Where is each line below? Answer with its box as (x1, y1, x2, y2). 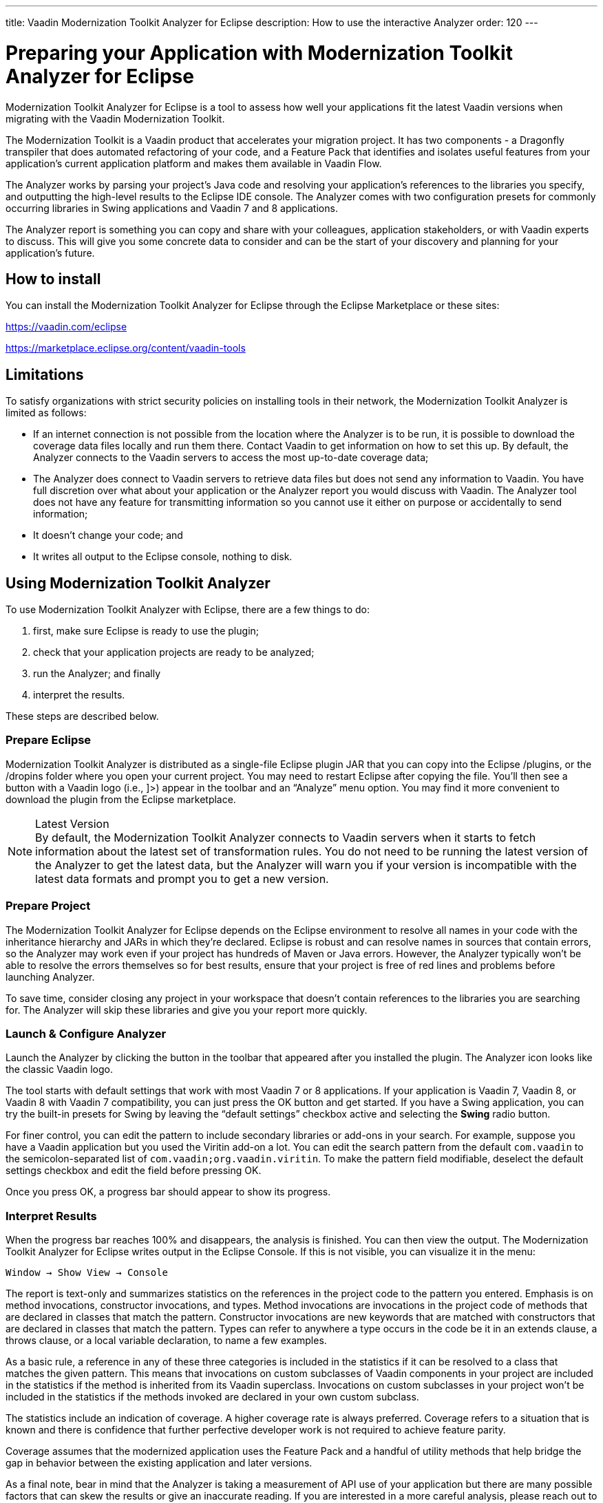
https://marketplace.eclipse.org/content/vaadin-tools (6, 342, 246, 354)
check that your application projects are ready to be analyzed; (33, 646, 315, 659)
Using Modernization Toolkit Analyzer (6, 574, 271, 592)
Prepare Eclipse (6, 733, 92, 747)
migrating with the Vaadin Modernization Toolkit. (6, 112, 225, 125)
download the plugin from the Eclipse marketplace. (6, 793, 236, 805)
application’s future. (6, 246, 95, 259)
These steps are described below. (6, 710, 159, 723)
